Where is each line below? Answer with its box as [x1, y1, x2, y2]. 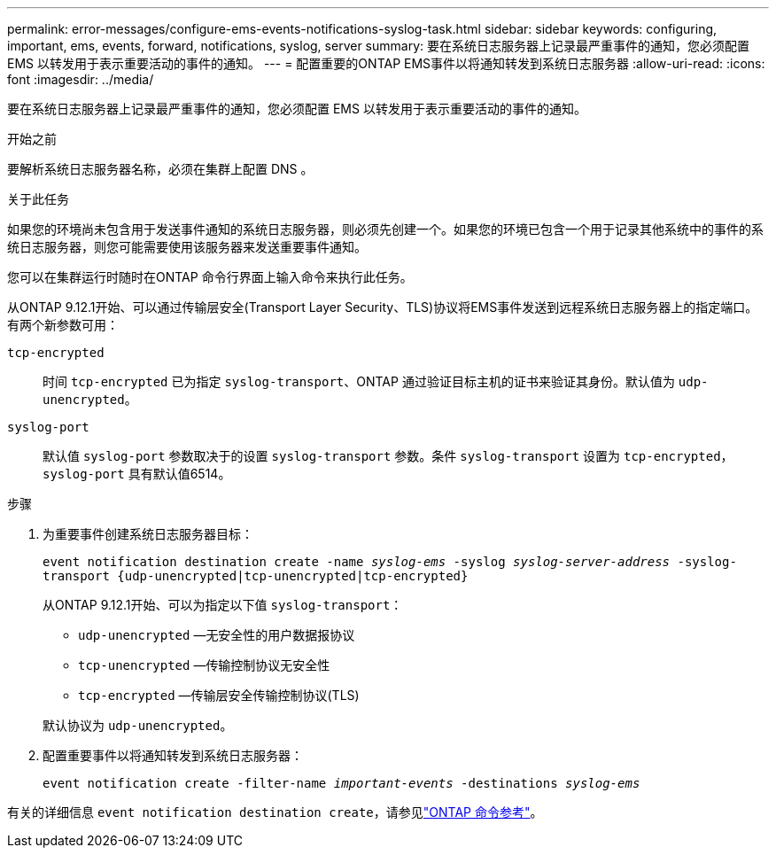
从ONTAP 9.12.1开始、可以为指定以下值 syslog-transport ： [43, 597, 403, 612]
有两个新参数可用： [7, 317, 119, 332]
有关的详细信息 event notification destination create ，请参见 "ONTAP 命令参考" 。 [7, 804, 543, 820]
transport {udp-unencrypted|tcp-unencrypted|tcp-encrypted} [43, 569, 469, 583]
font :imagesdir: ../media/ [7, 72, 154, 87]
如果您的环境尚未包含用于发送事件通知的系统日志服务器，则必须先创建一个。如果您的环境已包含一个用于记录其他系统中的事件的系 [7, 222, 764, 237]
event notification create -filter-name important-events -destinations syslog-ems [43, 776, 640, 790]
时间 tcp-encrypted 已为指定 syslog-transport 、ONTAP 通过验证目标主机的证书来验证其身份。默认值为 [43, 374, 675, 389]
